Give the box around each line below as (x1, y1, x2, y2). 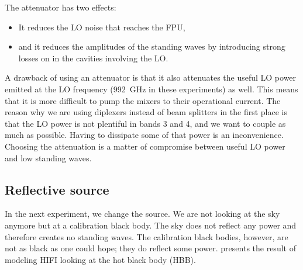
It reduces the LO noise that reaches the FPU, (18, 20, 185, 33)
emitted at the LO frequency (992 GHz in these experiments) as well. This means (5, 82, 298, 95)
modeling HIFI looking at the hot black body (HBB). (5, 253, 196, 265)
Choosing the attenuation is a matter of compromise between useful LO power (5, 140, 285, 152)
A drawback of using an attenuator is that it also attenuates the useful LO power (5, 71, 297, 84)
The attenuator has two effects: (5, 1, 116, 13)
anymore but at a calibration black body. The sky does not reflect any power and (5, 219, 297, 231)
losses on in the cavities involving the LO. (18, 51, 168, 64)
